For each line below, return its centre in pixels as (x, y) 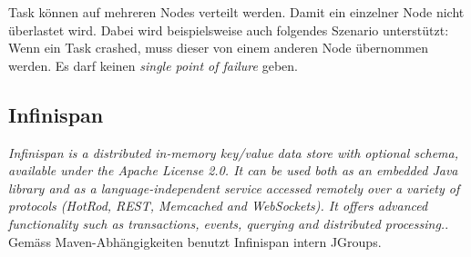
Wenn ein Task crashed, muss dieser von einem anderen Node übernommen (218, 48)
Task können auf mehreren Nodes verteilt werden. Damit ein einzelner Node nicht (236, 12)
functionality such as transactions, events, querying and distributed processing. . (229, 223)
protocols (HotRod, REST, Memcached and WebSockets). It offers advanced (218, 206)
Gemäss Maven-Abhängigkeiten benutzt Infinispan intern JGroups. (195, 241)
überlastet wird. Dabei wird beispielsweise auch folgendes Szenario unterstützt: (229, 30)
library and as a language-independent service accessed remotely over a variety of (234, 188)
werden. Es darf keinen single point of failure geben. (153, 65)
